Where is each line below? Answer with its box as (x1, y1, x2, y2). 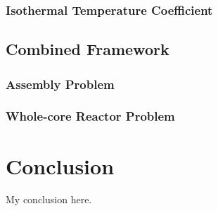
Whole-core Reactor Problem (6, 107, 175, 125)
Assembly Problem (6, 75, 115, 92)
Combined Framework (6, 38, 169, 60)
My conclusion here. (6, 192, 92, 207)
